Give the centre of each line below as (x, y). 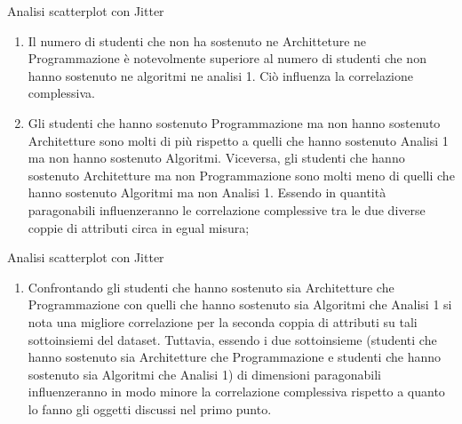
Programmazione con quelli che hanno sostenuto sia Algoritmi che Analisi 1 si (240, 304)
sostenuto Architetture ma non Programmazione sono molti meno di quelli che (241, 175)
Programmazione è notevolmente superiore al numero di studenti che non (227, 58)
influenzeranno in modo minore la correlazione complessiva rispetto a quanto (236, 392)
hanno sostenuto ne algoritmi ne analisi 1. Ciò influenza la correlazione (220, 75)
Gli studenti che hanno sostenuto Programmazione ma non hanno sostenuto (234, 122)
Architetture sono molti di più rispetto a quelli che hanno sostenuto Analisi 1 (238, 140)
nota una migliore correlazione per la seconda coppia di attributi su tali (223, 321)
